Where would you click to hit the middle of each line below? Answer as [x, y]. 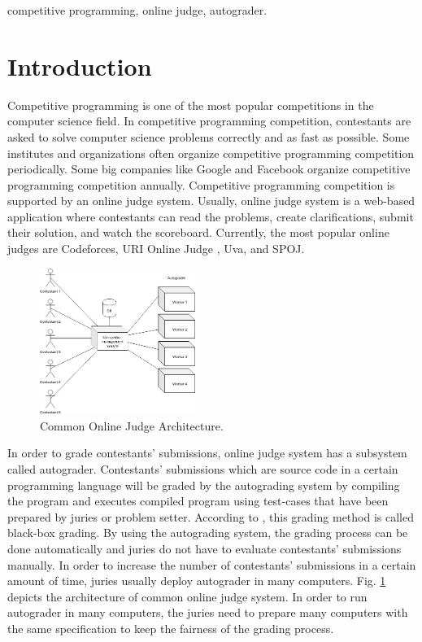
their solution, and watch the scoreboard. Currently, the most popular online [198, 232]
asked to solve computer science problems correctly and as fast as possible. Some [209, 136]
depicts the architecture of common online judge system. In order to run [187, 596]
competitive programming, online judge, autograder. [137, 10]
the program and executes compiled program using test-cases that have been [198, 501]
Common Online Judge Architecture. [132, 425]
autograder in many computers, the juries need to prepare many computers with [208, 612]
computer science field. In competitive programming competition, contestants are [209, 121]
